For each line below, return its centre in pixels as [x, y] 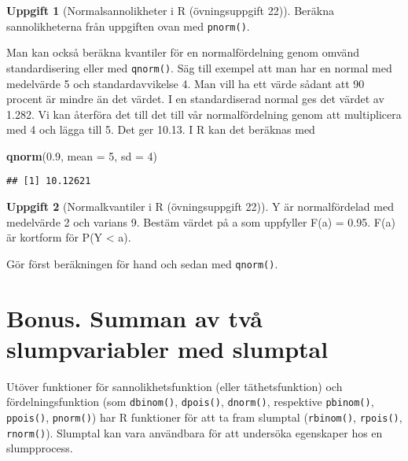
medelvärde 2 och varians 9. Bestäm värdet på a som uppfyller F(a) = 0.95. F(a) [201, 221]
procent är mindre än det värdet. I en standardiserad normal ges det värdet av [195, 99]
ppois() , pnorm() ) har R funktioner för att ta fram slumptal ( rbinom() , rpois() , [204, 417]
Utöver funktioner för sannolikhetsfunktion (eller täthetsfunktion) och [175, 386]
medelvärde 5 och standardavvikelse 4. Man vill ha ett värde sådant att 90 [186, 83]
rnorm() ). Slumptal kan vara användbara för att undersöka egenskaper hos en [195, 432]
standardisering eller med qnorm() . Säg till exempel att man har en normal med [199, 67]
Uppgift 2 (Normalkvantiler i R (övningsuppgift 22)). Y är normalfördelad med [200, 207]
